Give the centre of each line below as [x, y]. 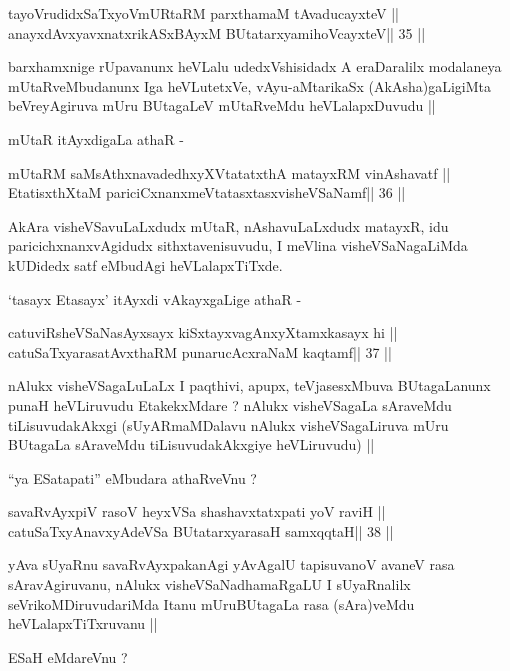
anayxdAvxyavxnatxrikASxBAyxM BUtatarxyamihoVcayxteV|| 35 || [217, 32]
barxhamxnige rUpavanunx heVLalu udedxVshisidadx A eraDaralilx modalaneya [255, 66]
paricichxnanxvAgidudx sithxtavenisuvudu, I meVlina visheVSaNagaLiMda [238, 245]
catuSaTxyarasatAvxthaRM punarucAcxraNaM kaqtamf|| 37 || [200, 351]
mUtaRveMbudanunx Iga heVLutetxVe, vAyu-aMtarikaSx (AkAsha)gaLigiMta [249, 85]
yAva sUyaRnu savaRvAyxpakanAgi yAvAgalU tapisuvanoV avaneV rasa [231, 564]
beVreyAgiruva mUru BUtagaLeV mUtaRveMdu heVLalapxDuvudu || [222, 105]
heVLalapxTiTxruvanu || [83, 623]
